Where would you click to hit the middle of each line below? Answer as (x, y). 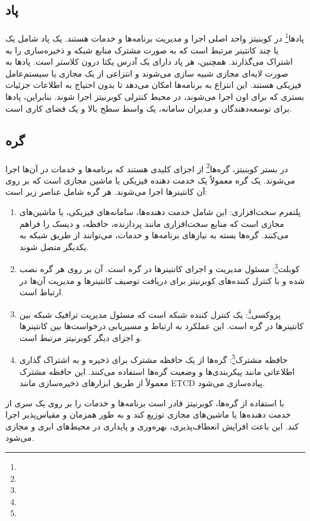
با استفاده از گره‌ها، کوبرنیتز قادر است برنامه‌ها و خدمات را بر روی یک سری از (145, 402)
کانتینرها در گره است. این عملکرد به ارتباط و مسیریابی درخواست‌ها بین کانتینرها (162, 326)
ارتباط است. (41, 292)
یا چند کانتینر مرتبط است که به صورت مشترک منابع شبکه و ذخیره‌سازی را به (142, 50)
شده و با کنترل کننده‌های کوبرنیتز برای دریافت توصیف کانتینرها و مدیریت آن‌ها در (162, 280)
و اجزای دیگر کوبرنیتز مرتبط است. (81, 337)
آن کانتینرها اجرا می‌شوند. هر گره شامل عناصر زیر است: (107, 192)
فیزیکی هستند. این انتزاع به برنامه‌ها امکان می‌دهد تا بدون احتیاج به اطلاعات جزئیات (154, 85)
